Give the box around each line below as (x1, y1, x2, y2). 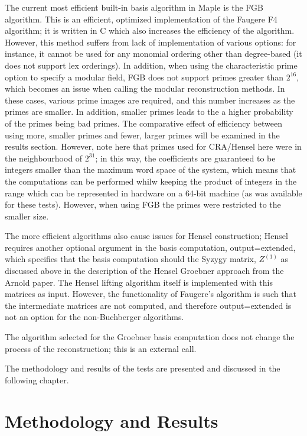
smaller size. (5, 209, 49, 222)
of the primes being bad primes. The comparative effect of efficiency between (5, 117, 282, 129)
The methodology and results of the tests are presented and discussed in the (5, 362, 280, 374)
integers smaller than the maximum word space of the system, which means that (5, 163, 296, 176)
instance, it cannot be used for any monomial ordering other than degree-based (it (5, 47, 302, 60)
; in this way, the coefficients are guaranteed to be (95, 151, 276, 164)
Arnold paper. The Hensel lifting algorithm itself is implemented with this (5, 276, 273, 288)
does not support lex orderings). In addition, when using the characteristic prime (5, 59, 298, 71)
